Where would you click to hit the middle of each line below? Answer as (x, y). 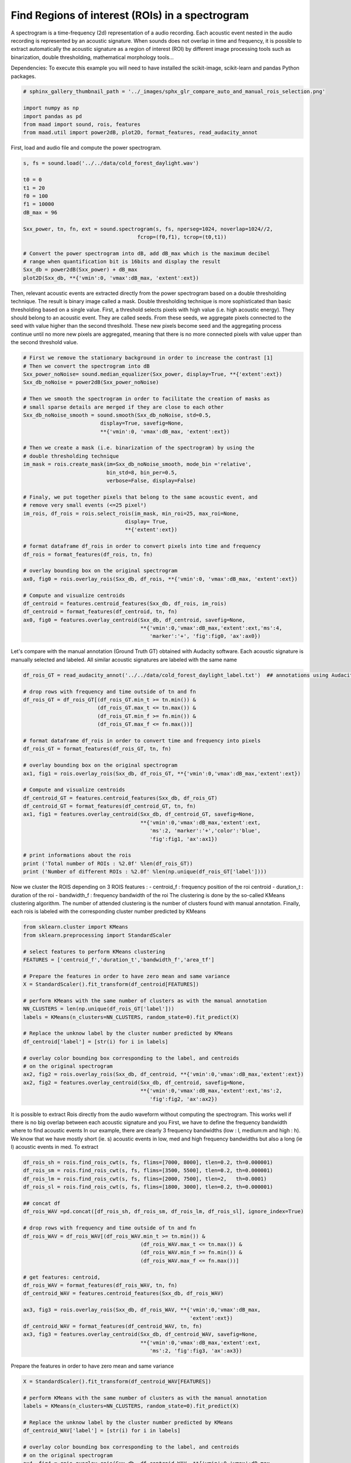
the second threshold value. (44, 342)
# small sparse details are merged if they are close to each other (123, 407)
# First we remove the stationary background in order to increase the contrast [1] (148, 358)
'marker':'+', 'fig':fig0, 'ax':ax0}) (205, 636)
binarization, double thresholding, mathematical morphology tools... (92, 57)
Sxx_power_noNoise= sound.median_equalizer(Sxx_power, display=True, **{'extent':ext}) (153, 374)
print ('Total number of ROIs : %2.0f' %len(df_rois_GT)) (108, 863)
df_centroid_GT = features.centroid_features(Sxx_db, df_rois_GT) (120, 798)
